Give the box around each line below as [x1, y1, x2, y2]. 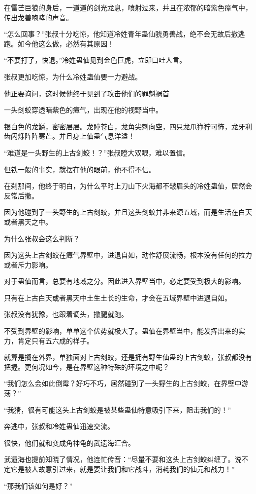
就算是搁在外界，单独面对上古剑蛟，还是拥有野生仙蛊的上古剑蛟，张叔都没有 [4, 352, 252, 362]
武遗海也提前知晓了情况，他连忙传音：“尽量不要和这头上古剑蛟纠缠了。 [4, 454, 235, 464]
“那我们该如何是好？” [4, 480, 73, 491]
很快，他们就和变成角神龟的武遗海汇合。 [4, 437, 135, 448]
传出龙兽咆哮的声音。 [4, 12, 73, 22]
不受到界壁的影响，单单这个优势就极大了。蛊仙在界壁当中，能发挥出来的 [4, 326, 238, 336]
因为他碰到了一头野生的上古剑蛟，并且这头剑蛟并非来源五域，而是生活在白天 [4, 207, 252, 217]
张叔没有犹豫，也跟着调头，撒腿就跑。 [4, 309, 128, 319]
